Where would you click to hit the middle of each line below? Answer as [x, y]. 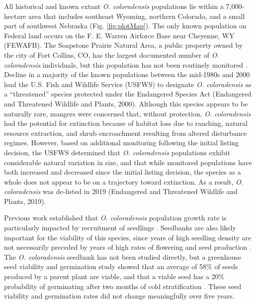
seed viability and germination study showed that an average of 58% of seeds [121, 266]
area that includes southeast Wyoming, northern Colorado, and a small [137, 16]
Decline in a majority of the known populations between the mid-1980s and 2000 [127, 74]
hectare [15, 16]
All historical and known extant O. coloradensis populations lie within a [114, 6]
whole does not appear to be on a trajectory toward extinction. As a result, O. [124, 181]
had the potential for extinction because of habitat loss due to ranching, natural [126, 123]
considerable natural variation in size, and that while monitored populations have [128, 162]
